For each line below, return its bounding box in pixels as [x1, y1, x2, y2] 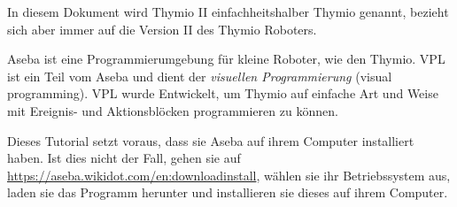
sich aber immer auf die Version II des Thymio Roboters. [7, 19, 317, 38]
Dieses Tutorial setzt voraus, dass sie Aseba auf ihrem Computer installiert [7, 131, 414, 149]
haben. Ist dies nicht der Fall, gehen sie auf [7, 149, 241, 167]
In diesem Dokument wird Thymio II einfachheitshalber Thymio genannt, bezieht [7, 3, 449, 20]
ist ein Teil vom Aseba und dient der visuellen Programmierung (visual [7, 66, 392, 85]
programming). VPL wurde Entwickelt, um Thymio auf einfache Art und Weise [7, 84, 438, 103]
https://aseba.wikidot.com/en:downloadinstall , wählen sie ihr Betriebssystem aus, [7, 165, 451, 184]
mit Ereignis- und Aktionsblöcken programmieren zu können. [7, 101, 338, 119]
